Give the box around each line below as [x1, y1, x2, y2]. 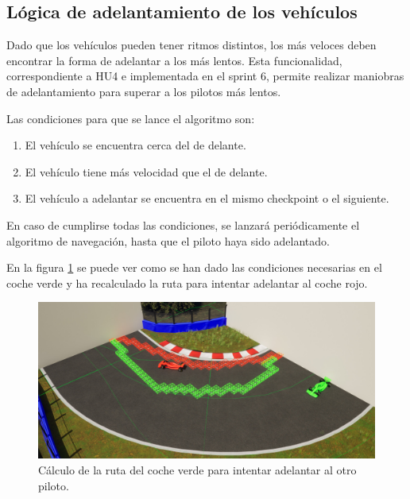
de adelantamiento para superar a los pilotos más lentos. [6, 83, 281, 99]
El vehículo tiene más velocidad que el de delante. [25, 163, 268, 180]
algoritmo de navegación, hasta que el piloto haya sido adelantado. [6, 232, 330, 249]
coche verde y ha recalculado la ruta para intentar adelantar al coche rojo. [6, 274, 368, 291]
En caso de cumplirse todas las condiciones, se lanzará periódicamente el [6, 216, 360, 233]
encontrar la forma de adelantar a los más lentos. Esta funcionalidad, [6, 52, 342, 68]
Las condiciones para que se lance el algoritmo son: [6, 110, 255, 126]
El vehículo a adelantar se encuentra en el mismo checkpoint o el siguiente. [25, 190, 389, 207]
